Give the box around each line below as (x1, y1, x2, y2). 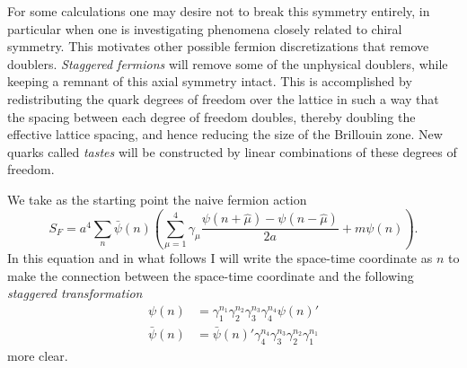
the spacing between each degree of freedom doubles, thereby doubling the (7, 107, 416, 126)
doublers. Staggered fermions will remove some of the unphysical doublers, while (7, 54, 448, 73)
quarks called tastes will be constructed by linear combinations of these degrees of (7, 142, 457, 161)
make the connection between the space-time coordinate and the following (7, 266, 414, 285)
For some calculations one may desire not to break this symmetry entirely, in (7, 2, 430, 20)
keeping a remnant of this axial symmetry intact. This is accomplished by (7, 72, 412, 91)
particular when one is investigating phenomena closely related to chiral (7, 19, 402, 38)
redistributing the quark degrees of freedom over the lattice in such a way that (7, 89, 439, 108)
